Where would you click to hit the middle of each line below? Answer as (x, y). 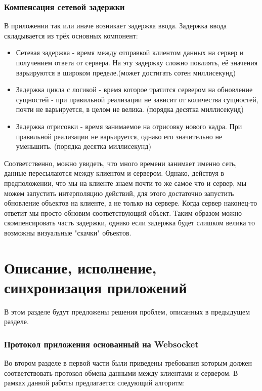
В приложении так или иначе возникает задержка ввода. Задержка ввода (116, 26)
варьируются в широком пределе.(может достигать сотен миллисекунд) (126, 72)
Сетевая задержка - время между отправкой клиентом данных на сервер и (130, 52)
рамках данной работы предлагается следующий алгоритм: (95, 383)
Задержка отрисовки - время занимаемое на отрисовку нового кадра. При (129, 126)
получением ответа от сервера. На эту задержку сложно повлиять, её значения (137, 62)
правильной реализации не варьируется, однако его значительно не (119, 136)
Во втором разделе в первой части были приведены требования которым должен (128, 363)
